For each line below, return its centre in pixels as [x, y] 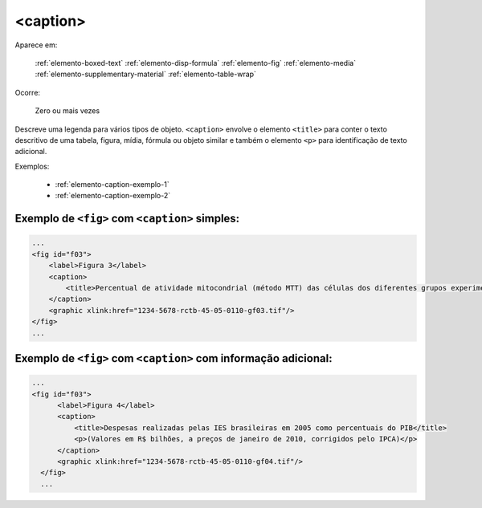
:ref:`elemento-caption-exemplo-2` [113, 196]
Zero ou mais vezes [67, 111]
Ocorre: [27, 92]
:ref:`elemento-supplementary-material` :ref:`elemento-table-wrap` [146, 74]
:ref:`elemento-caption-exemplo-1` [112, 185]
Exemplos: [32, 166]
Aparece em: [36, 45]
